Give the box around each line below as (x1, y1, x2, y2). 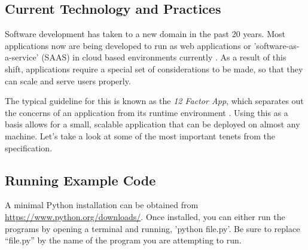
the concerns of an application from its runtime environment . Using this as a (5, 106, 288, 118)
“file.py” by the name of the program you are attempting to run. (5, 234, 242, 246)
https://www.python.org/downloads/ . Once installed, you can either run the (5, 210, 285, 222)
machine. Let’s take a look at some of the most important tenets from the (5, 129, 276, 142)
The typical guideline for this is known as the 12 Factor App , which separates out (5, 94, 304, 107)
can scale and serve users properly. (5, 74, 131, 87)
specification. (5, 141, 53, 154)
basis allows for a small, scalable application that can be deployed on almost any (5, 118, 300, 130)
